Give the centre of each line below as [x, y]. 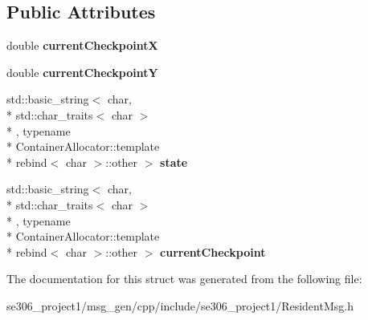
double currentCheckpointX [82, 45]
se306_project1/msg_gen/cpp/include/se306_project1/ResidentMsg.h [180, 305]
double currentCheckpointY [82, 72]
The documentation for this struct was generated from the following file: [184, 279]
